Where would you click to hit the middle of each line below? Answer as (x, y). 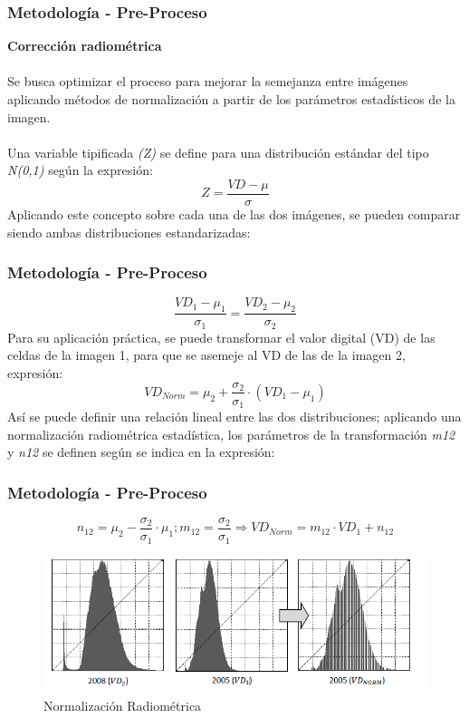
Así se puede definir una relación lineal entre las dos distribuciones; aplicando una (234, 417)
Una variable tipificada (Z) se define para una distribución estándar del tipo (218, 152)
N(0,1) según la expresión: (80, 170)
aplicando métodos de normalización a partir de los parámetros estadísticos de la (231, 99)
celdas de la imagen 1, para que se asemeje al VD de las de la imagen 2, (206, 355)
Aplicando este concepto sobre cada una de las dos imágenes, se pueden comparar (234, 214)
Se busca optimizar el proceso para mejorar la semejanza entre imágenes (208, 81)
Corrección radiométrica (85, 46)
